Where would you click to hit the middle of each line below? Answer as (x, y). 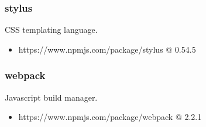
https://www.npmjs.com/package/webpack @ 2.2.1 (110, 117)
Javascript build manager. (51, 97)
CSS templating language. (51, 30)
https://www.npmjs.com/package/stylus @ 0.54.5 (107, 49)
